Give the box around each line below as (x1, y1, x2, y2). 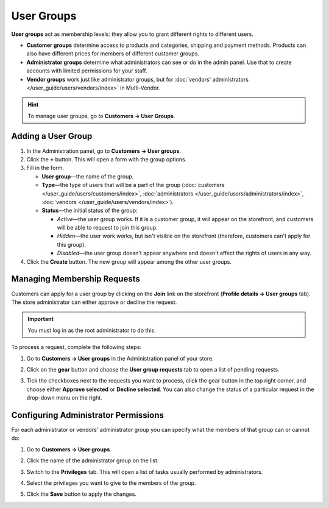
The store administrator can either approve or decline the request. (11, 298, 177, 306)
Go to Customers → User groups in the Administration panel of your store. (26, 355, 214, 362)
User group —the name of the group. (41, 172, 134, 180)
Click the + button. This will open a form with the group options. (26, 155, 187, 163)
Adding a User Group (11, 131, 93, 141)
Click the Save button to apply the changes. (26, 490, 137, 498)
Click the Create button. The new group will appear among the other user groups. (26, 258, 232, 265)
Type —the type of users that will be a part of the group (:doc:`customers (41, 182, 225, 189)
